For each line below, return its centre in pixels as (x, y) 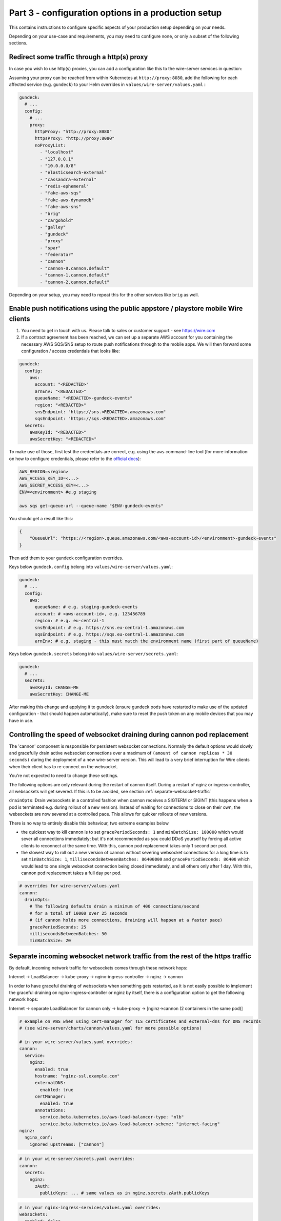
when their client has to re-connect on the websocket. (63, 766)
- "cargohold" (57, 221)
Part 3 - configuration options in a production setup (115, 13)
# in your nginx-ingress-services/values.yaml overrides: (90, 1207)
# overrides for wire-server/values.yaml (70, 886)
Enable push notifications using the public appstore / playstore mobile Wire (126, 308)
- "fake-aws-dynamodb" (67, 200)
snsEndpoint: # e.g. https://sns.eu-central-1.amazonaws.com (110, 627)
